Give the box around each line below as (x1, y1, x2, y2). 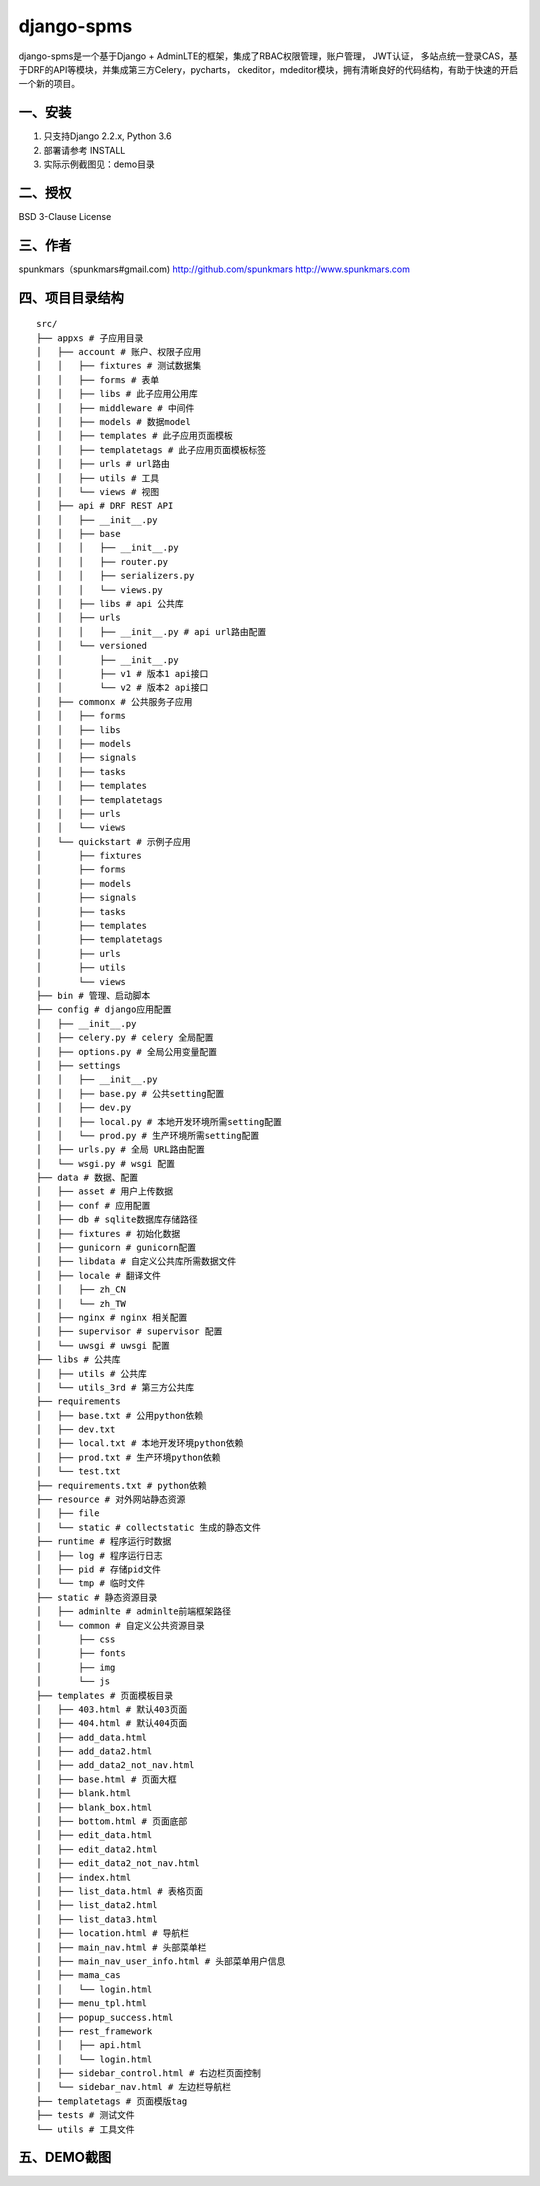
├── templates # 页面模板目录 (36, 1690, 174, 1701)
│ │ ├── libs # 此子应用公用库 (36, 388, 199, 400)
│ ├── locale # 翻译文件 (36, 1270, 162, 1281)
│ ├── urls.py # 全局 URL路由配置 (36, 1144, 205, 1155)
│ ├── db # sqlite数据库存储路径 (36, 1214, 199, 1225)
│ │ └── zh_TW (36, 1298, 127, 1309)
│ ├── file (36, 1508, 100, 1519)
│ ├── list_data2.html (36, 1900, 158, 1911)
